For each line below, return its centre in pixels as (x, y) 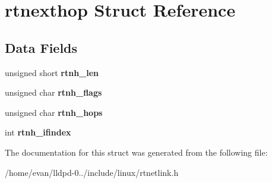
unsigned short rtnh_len (52, 72)
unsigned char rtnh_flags (53, 92)
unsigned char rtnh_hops (54, 112)
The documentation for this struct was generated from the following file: (136, 152)
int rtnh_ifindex (38, 132)
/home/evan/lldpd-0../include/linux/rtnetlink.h (92, 172)
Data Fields (41, 47)
